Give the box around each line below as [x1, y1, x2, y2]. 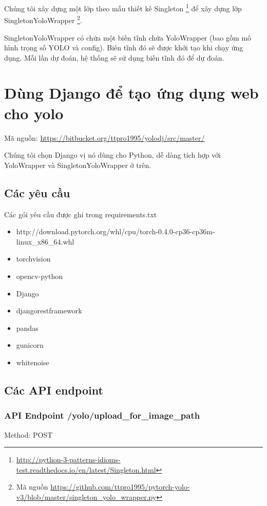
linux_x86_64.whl [16, 236, 74, 247]
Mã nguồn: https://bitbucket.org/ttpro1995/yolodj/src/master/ [4, 132, 205, 143]
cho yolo [4, 102, 64, 123]
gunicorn [16, 340, 44, 350]
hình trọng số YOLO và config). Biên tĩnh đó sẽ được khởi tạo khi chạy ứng [4, 42, 243, 53]
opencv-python [16, 270, 63, 281]
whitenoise [16, 357, 49, 367]
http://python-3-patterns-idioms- [16, 454, 121, 465]
